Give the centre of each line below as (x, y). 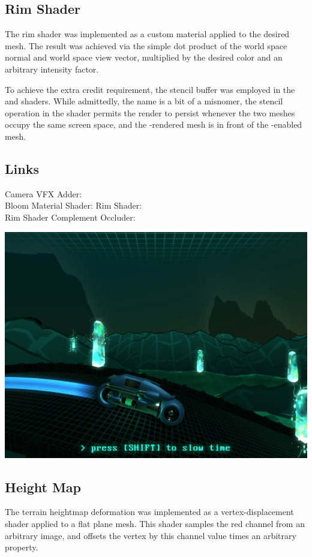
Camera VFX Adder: (43, 193)
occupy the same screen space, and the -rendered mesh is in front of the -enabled (154, 124)
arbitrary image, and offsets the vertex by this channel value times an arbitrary (151, 535)
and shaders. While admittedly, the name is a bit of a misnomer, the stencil (144, 101)
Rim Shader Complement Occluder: (70, 217)
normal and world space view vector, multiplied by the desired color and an (144, 57)
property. (22, 547)
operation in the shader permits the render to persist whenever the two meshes (150, 112)
